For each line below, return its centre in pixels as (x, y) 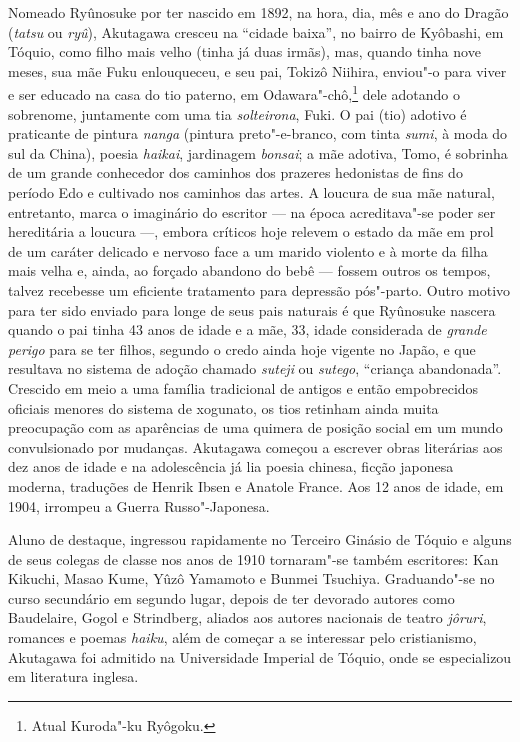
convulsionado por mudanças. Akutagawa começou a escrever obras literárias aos (255, 446)
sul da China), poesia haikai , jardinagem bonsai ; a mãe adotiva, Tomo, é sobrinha (258, 152)
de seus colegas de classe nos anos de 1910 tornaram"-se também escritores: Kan (253, 558)
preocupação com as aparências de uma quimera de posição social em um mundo (255, 427)
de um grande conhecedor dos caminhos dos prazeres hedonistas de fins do (235, 172)
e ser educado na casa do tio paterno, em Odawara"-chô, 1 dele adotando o (234, 93)
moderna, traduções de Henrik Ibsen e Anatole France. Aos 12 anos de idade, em (256, 485)
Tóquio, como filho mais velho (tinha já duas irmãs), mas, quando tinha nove (244, 51)
